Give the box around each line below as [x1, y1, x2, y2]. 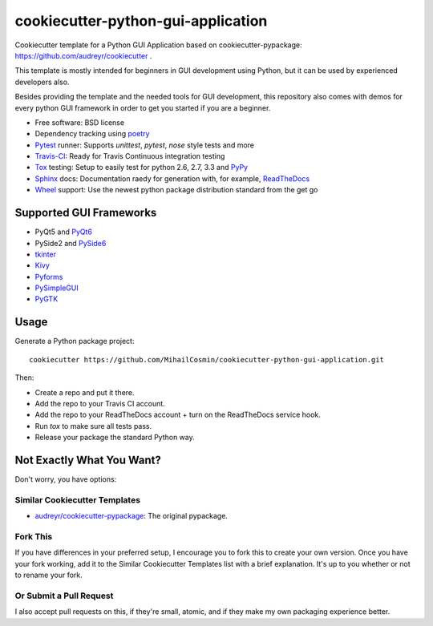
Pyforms [34, 272, 63, 281]
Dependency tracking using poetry [34, 129, 150, 139]
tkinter [34, 249, 56, 259]
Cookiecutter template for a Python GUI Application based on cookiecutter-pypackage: [14, 40, 302, 50]
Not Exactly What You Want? [14, 453, 162, 466]
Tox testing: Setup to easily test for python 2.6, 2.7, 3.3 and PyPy [34, 163, 249, 172]
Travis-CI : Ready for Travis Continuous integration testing [34, 151, 225, 161]
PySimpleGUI [34, 283, 79, 293]
